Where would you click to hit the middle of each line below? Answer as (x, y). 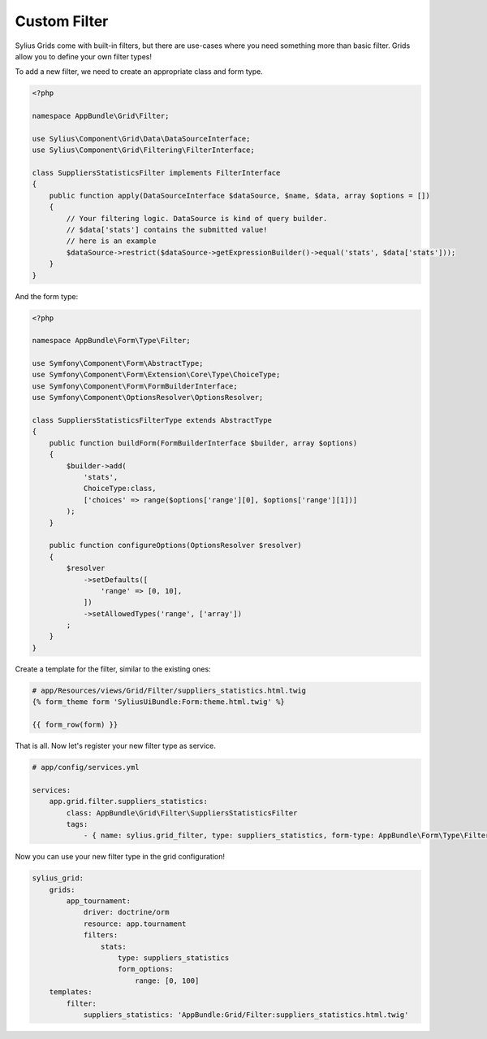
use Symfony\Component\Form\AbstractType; (118, 363)
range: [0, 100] (167, 980)
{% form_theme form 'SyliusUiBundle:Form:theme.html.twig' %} (158, 702)
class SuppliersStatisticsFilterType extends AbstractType (152, 420)
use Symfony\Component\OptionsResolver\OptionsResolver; (148, 398)
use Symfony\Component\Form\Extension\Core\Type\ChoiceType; (156, 375)
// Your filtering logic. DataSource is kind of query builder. (197, 218)
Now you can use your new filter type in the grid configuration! (120, 857)
